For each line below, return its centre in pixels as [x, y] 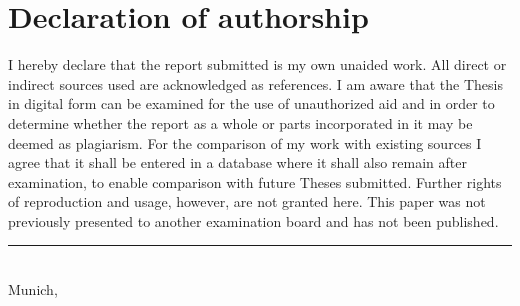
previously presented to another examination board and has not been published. [253, 220]
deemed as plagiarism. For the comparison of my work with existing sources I [245, 142]
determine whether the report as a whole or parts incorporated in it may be [240, 122]
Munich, [33, 289]
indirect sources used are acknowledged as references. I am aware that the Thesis [255, 83]
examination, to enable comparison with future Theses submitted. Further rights [255, 181]
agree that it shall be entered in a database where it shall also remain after [237, 162]
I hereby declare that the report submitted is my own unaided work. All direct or [257, 64]
